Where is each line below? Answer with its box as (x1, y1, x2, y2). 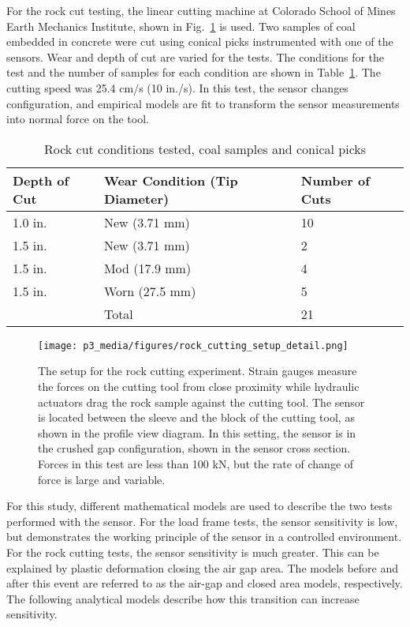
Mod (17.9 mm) (103, 258, 192, 277)
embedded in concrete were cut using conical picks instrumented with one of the (6, 33, 393, 50)
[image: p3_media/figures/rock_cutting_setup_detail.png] (38, 340, 348, 351)
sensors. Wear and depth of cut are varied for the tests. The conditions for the (6, 48, 385, 65)
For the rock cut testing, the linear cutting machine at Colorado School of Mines (6, 2, 396, 18)
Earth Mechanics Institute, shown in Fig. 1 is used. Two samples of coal (6, 17, 356, 34)
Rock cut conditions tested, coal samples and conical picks (43, 139, 367, 158)
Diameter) (103, 189, 170, 208)
